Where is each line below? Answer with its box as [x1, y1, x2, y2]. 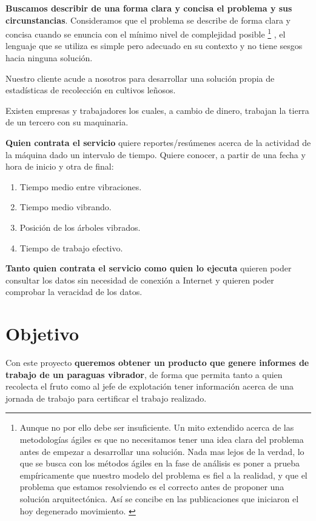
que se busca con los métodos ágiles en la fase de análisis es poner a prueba [19, 457, 300, 470]
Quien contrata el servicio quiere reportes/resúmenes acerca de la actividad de [5, 136, 311, 148]
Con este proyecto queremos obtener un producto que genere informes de [5, 356, 309, 369]
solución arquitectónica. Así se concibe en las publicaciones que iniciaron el [19, 493, 299, 505]
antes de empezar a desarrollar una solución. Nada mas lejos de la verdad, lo [19, 445, 304, 457]
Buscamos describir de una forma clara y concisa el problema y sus [5, 2, 292, 14]
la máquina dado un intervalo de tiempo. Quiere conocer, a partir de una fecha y [5, 148, 306, 161]
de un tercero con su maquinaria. [5, 116, 129, 128]
